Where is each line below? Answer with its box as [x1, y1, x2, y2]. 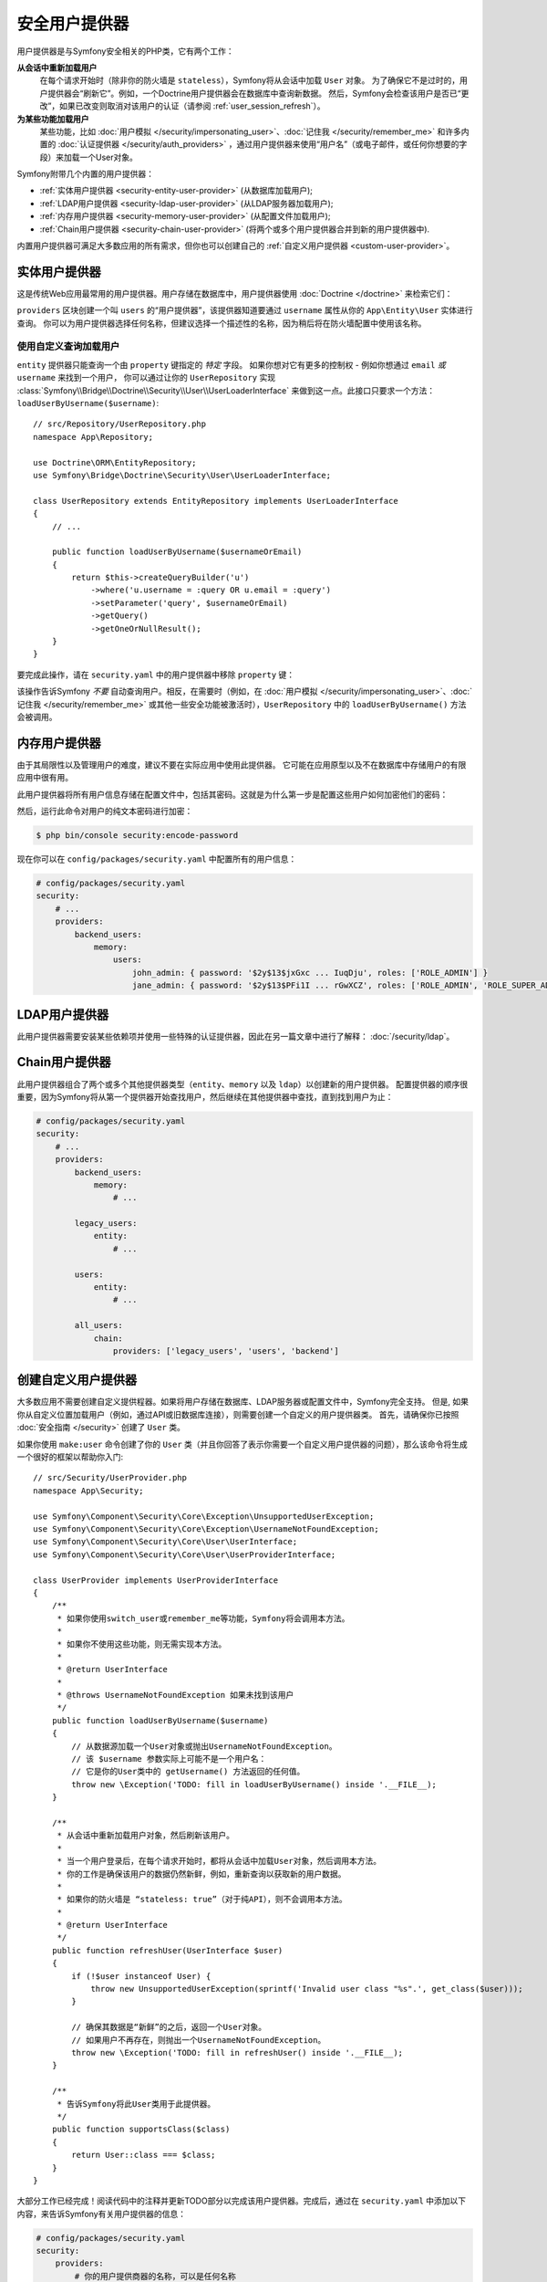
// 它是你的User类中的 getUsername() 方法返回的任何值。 [71, 1766, 305, 1777]
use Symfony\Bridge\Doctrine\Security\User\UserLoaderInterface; [33, 470, 332, 480]
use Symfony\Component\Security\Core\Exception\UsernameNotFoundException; [33, 1523, 379, 1534]
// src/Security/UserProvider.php [33, 1472, 187, 1483]
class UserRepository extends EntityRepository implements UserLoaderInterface [33, 496, 398, 506]
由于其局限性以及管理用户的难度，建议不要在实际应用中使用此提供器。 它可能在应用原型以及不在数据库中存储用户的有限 [16, 759, 467, 770]
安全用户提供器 [16, 14, 129, 34]
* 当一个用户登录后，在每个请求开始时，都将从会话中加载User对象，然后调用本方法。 [57, 1856, 382, 1867]
